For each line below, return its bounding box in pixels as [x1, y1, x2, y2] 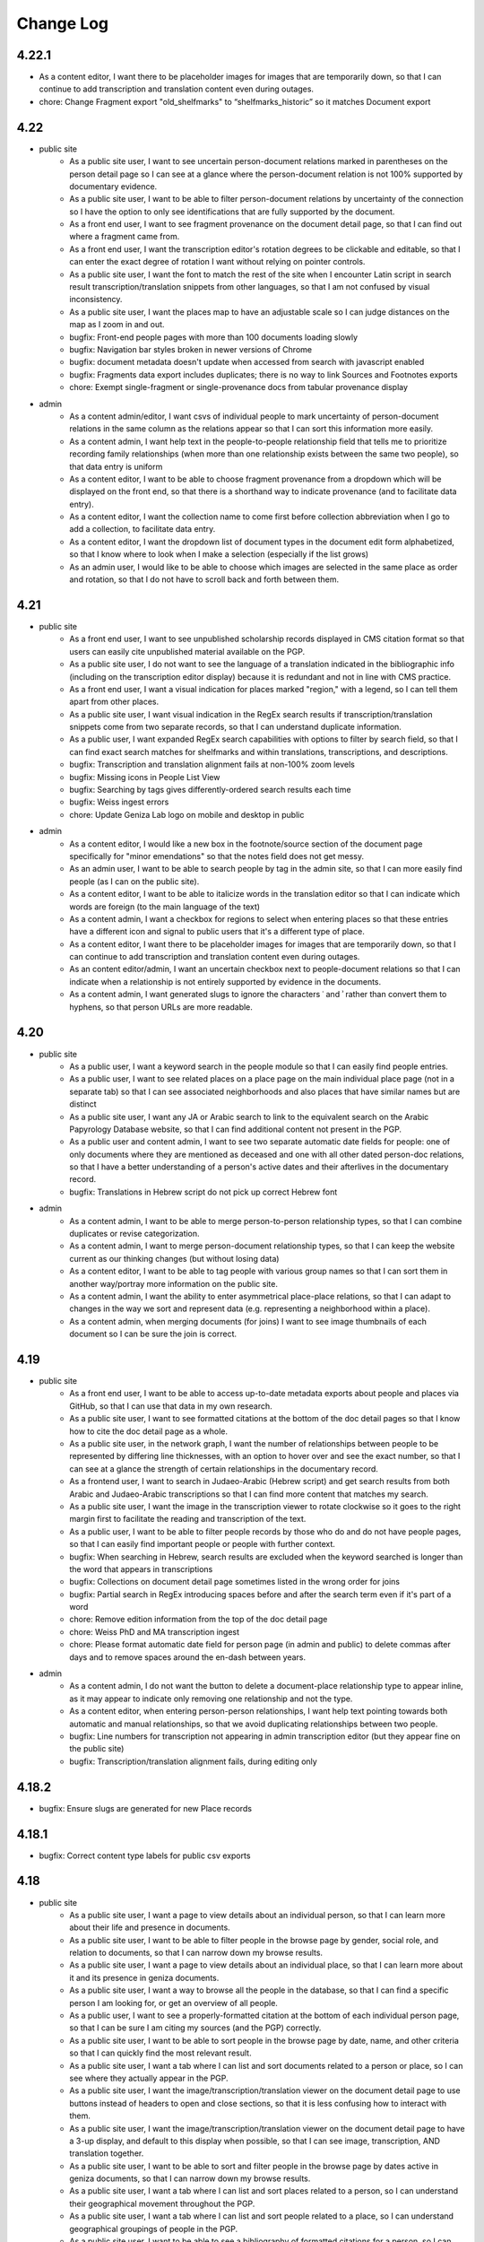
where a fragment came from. [69, 231, 180, 242]
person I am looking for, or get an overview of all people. [69, 1997, 278, 2008]
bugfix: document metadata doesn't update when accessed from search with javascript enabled [69, 357, 425, 368]
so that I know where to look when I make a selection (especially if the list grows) [69, 549, 369, 560]
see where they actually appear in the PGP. [69, 2073, 229, 2083]
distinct [69, 1099, 98, 1109]
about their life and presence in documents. [69, 1922, 230, 1933]
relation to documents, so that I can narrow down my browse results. [69, 1947, 323, 1959]
